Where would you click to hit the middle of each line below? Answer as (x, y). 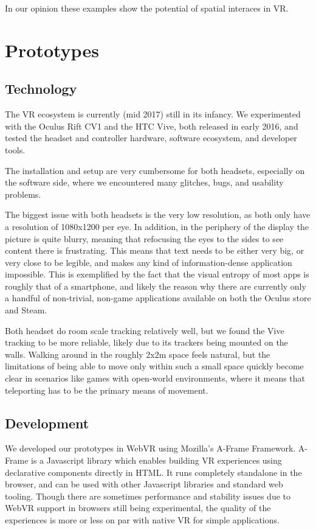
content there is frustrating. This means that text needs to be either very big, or (155, 250)
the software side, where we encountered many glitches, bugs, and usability (144, 182)
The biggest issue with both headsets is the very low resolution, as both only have (158, 214)
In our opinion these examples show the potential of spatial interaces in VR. (147, 8)
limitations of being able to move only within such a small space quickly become (154, 366)
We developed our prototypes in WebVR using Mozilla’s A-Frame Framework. (150, 448)
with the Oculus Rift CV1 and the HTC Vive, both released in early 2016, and (152, 126)
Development (47, 423)
